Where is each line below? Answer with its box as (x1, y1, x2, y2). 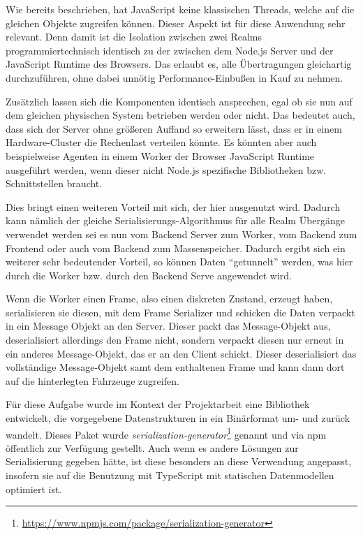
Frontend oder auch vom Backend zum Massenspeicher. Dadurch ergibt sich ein (6, 240, 346, 255)
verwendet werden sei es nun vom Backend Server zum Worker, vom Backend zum (6, 226, 357, 241)
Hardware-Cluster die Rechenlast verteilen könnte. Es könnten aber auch (6, 135, 317, 149)
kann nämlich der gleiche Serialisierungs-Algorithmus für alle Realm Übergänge (6, 213, 346, 228)
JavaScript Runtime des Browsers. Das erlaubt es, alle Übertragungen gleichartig (6, 57, 352, 71)
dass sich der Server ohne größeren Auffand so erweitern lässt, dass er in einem (6, 121, 342, 135)
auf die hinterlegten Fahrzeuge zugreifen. (6, 373, 179, 388)
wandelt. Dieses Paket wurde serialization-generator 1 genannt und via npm (6, 425, 327, 441)
